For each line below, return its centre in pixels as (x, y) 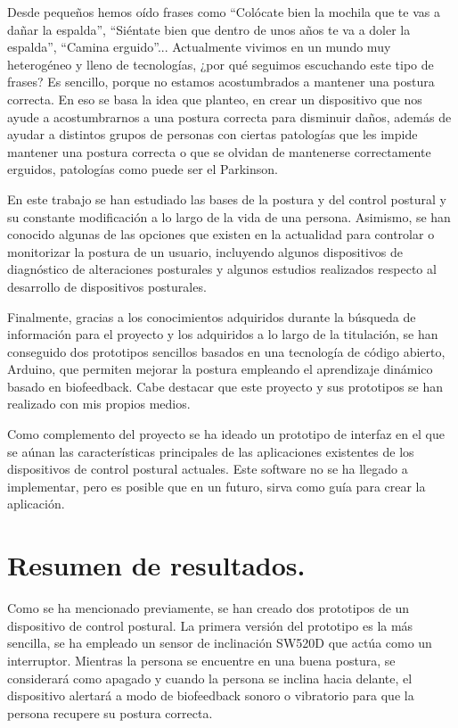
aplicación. (36, 504)
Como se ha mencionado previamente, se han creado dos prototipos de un (209, 608)
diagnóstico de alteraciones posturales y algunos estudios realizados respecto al (222, 269)
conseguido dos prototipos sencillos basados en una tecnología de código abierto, (226, 351)
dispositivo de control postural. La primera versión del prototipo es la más (210, 625)
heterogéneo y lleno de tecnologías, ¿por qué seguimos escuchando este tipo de (221, 64)
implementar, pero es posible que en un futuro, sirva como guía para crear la (217, 486)
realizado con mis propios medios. (99, 404)
